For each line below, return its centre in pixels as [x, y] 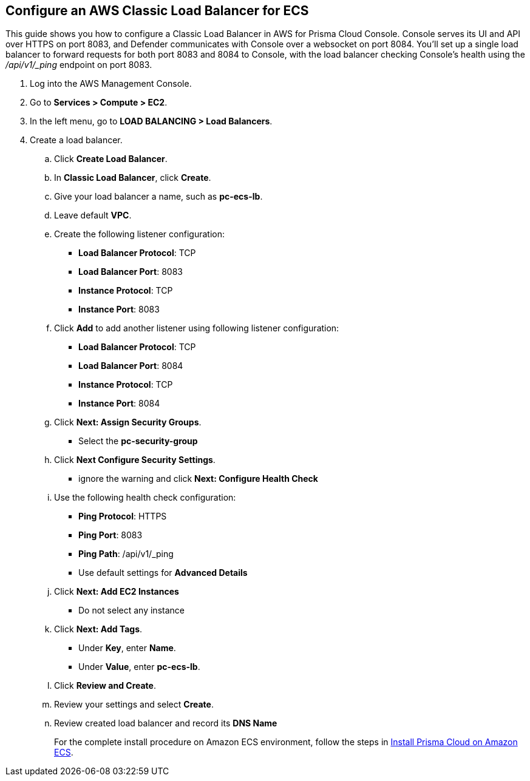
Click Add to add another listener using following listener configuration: [197, 328]
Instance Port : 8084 [119, 404]
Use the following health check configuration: [145, 498]
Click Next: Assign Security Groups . [128, 422]
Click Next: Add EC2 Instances [117, 592]
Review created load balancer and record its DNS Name [166, 723]
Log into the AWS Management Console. [111, 84]
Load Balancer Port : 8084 [131, 366]
